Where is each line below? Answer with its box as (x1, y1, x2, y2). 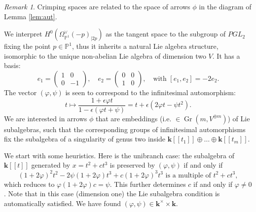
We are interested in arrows (4, 113, 87, 123)
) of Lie (227, 113, 250, 123)
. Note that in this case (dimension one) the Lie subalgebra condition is (4, 188, 220, 199)
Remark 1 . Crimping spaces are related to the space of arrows (4, 1, 190, 11)
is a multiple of (165, 172, 211, 179)
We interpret (4, 29, 42, 39)
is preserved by (110, 160, 155, 170)
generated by (31, 160, 71, 170)
